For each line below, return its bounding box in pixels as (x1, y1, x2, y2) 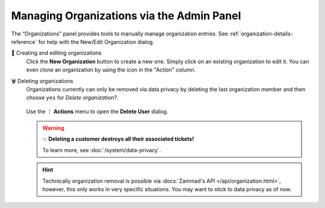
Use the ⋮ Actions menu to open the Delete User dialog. (26, 108, 169, 115)
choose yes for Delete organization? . (26, 94, 119, 102)
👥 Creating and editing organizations (11, 49, 102, 57)
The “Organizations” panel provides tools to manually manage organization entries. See (11, 30, 228, 37)
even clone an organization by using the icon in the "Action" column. (26, 66, 196, 73)
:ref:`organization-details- (229, 30, 293, 37)
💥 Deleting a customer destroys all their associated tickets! (42, 135, 194, 142)
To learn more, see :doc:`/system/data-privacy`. (42, 146, 161, 153)
